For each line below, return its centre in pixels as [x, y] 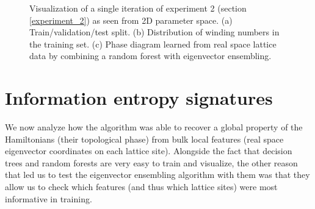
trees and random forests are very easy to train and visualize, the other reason [151, 162]
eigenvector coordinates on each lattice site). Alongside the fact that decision [149, 151]
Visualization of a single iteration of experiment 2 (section [138, 8]
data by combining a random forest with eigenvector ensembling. [150, 56]
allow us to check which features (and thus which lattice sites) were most [141, 187]
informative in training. [49, 198]
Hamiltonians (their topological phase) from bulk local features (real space [144, 139]
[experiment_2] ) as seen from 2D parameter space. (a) [131, 20]
